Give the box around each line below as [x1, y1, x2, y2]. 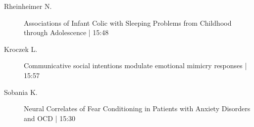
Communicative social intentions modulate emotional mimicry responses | [24, 60, 247, 71]
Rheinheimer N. [4, 1, 52, 11]
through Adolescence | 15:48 [24, 27, 109, 38]
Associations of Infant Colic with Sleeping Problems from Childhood [24, 17, 232, 28]
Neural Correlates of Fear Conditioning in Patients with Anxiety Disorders [24, 103, 251, 114]
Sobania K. [4, 86, 38, 97]
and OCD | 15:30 [24, 113, 76, 123]
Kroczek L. [4, 43, 38, 54]
